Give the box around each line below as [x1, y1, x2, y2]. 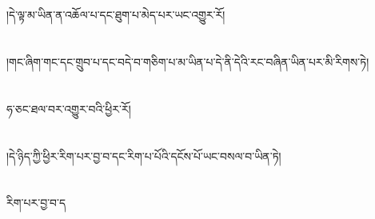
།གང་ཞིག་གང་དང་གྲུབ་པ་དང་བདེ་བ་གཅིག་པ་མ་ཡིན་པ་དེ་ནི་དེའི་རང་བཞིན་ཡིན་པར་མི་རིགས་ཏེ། [6, 53, 369, 70]
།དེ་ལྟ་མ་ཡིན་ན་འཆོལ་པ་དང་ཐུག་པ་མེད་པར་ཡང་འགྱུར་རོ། [6, 6, 225, 23]
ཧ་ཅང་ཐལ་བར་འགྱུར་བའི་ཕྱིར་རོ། [6, 100, 131, 117]
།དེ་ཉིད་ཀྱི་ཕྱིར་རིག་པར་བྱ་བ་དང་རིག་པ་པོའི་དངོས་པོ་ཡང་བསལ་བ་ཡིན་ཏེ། [6, 147, 281, 164]
